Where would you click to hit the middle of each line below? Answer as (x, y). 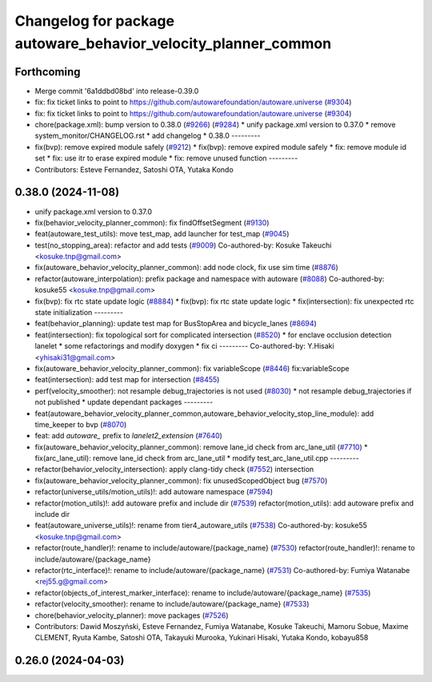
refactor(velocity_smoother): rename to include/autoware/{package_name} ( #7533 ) (172, 604)
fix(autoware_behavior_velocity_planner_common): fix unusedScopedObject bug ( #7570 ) (181, 480)
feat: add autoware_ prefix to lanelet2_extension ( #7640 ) (129, 436)
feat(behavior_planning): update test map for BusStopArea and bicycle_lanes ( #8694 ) (176, 324)
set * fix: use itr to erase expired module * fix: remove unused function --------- (166, 158)
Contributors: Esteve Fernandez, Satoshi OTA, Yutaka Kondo (134, 169)
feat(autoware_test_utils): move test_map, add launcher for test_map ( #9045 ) (162, 234)
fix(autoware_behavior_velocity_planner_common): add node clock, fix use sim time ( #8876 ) (187, 268)
